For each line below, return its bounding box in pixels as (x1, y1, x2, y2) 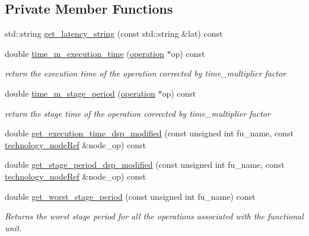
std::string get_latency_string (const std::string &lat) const (5, 27, 223, 40)
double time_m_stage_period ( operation (5, 87, 155, 99)
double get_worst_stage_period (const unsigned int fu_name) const (5, 190, 256, 202)
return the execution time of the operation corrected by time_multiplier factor (5, 67, 286, 79)
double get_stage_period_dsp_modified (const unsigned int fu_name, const (5, 158, 285, 171)
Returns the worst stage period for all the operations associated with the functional (5, 210, 304, 222)
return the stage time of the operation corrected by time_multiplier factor (5, 107, 270, 119)
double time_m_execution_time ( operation (5, 47, 164, 59)
